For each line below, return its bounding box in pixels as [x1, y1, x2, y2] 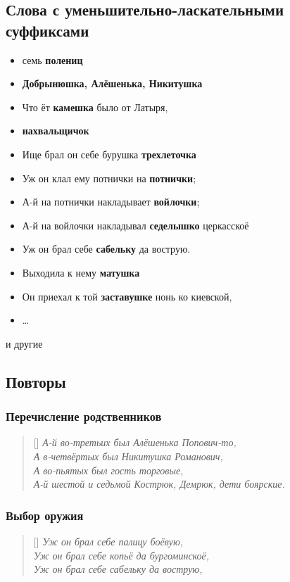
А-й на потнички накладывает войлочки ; [22, 194, 200, 209]
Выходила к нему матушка [22, 265, 140, 279]
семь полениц [22, 52, 83, 67]
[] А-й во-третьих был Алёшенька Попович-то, [33, 435, 237, 450]
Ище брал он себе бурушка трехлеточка [22, 146, 196, 161]
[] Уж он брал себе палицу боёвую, [33, 533, 184, 548]
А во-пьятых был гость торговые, [33, 462, 184, 477]
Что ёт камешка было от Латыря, [22, 99, 168, 114]
